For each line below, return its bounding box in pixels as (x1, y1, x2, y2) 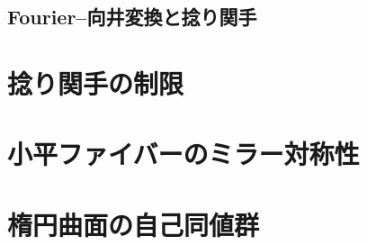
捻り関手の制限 (7, 64, 184, 101)
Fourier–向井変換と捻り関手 (7, 3, 257, 31)
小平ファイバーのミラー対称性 (7, 135, 360, 172)
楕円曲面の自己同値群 (7, 205, 260, 242)
